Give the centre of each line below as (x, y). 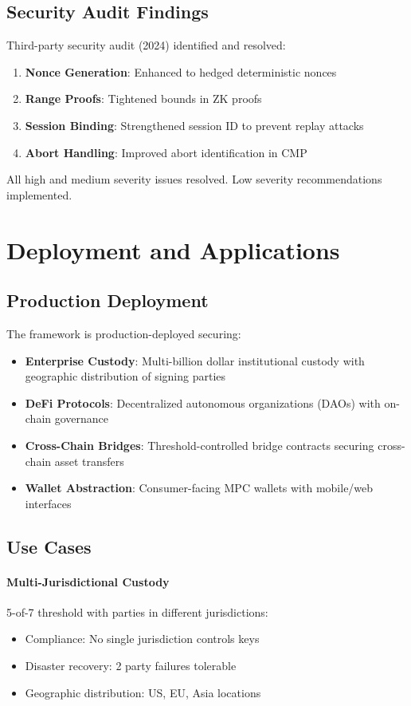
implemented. (39, 194)
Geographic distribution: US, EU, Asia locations (143, 692)
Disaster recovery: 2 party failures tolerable (131, 666)
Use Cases (49, 546)
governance (82, 418)
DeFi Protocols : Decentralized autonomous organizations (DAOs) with (203, 402)
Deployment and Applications (173, 249)
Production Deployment (108, 300)
